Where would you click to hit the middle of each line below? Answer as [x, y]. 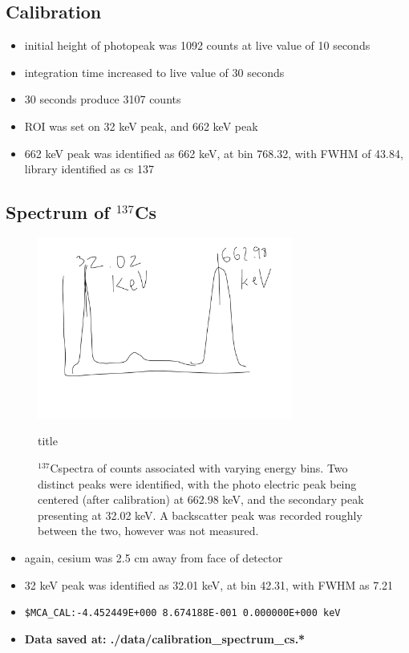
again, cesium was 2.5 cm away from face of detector [154, 557]
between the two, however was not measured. [148, 531]
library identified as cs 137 [89, 169]
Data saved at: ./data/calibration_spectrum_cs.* [165, 638]
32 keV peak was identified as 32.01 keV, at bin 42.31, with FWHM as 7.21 [209, 584]
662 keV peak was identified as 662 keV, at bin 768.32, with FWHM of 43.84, [214, 153]
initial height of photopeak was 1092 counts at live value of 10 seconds [197, 45]
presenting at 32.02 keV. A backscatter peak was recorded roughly [200, 515]
